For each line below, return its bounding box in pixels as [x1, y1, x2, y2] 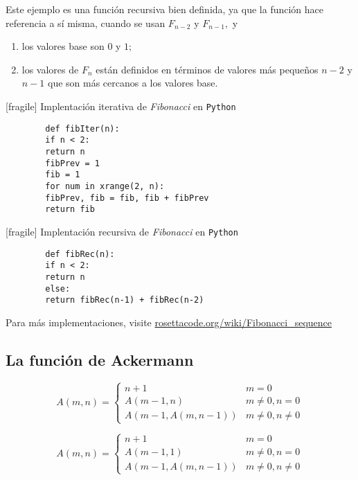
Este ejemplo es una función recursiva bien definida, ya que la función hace [6, 2, 324, 16]
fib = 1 [45, 170, 80, 180]
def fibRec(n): [45, 249, 115, 259]
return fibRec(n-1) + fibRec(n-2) [45, 295, 204, 305]
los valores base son [21, 39, 105, 53]
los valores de [21, 62, 79, 76]
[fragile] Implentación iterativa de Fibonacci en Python [6, 98, 236, 113]
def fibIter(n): [45, 123, 120, 134]
